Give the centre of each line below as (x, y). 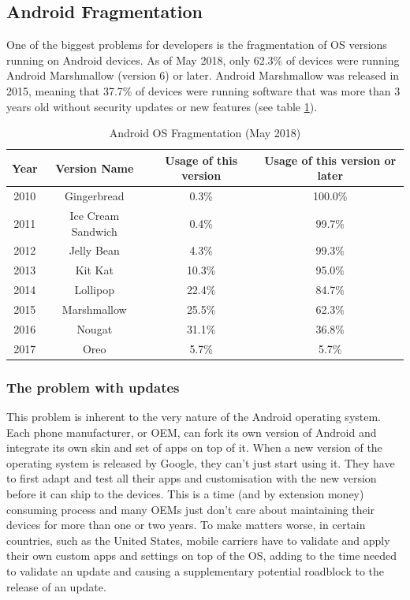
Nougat (95, 328)
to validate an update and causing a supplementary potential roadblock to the (195, 570)
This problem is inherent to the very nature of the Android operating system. (194, 417)
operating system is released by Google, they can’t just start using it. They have (201, 462)
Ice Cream (95, 216)
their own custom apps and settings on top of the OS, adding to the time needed (202, 555)
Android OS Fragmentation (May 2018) (205, 133)
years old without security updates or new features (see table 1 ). (162, 106)
